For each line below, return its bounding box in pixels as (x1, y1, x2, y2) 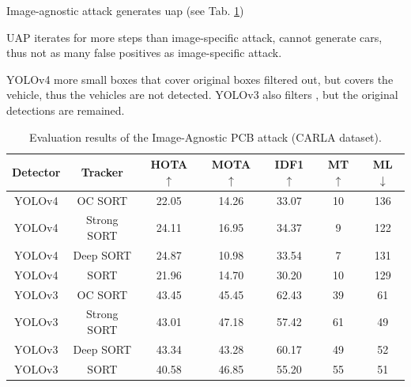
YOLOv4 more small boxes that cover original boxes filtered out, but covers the (6, 70, 394, 87)
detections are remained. (6, 101, 125, 118)
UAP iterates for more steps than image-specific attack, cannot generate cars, (6, 28, 383, 45)
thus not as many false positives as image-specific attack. (6, 44, 282, 61)
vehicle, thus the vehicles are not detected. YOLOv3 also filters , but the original (6, 86, 398, 103)
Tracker (81, 163, 123, 180)
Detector (12, 163, 61, 180)
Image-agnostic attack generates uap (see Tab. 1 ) (6, 2, 244, 18)
